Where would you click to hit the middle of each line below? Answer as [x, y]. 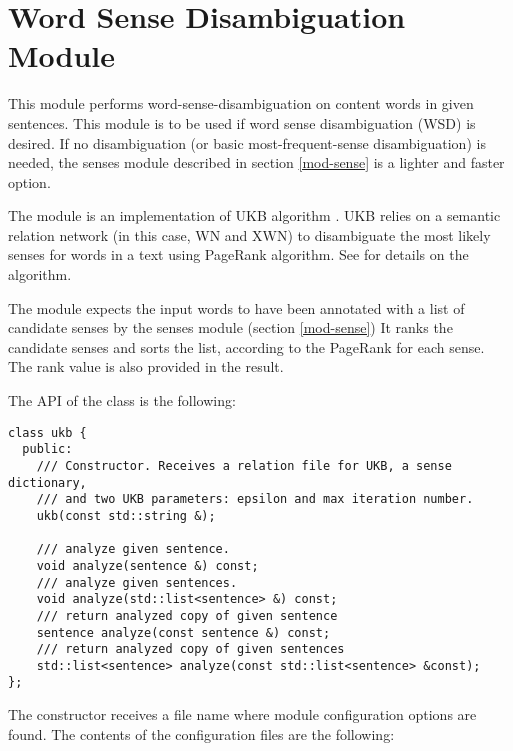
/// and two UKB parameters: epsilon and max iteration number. [255, 499]
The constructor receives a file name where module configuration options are [242, 714]
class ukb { [47, 432]
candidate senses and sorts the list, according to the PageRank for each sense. [246, 346]
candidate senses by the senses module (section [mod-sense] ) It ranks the [230, 327]
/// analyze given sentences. [137, 582]
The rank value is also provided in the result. [146, 366]
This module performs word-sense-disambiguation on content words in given [241, 103]
